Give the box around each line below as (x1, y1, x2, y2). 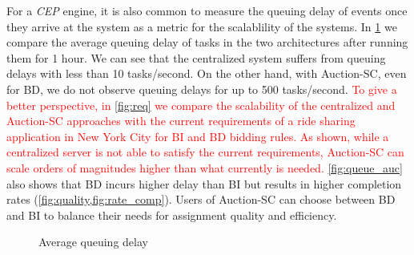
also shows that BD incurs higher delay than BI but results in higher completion (6, 175, 402, 192)
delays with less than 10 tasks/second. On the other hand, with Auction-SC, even (6, 65, 407, 82)
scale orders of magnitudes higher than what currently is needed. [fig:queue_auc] (6, 159, 403, 176)
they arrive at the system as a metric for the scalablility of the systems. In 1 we (6, 18, 397, 34)
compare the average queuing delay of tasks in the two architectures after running (6, 34, 408, 51)
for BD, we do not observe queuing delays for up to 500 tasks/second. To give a (6, 80, 397, 97)
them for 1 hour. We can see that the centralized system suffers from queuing (6, 49, 386, 66)
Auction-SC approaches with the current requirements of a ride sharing (6, 112, 356, 129)
